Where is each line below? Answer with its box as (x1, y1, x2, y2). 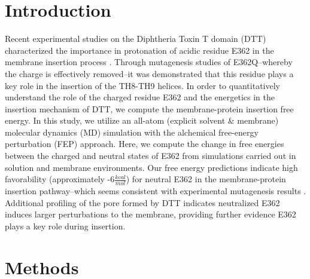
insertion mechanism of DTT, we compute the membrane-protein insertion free (5, 102, 294, 115)
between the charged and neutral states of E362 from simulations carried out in (5, 149, 296, 162)
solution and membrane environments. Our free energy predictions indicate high (5, 161, 298, 173)
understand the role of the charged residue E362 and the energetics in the (5, 91, 275, 103)
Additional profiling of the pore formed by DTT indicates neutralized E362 (5, 196, 280, 209)
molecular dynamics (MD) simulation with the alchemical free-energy (5, 125, 259, 138)
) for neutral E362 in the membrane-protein (126, 173, 286, 185)
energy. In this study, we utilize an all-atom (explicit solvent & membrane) (5, 114, 279, 127)
